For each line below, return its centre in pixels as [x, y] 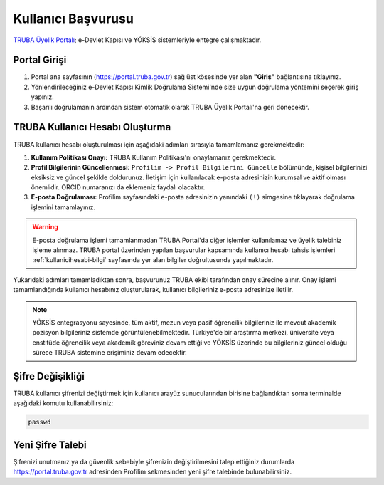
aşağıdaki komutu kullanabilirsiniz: [63, 403]
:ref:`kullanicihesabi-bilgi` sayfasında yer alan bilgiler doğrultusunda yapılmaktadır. [153, 260]
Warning [45, 227]
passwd [39, 422]
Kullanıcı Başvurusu [74, 19]
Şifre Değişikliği [49, 376]
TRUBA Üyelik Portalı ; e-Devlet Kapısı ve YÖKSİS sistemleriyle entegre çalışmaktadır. [137, 40]
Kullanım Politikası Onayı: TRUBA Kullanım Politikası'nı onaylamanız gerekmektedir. [154, 157]
